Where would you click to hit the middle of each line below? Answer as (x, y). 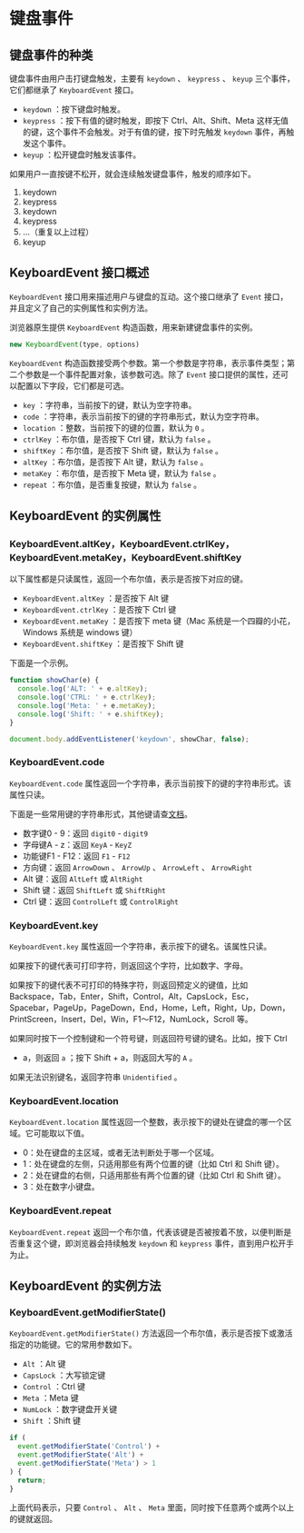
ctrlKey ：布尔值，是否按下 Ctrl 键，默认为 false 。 (119, 439)
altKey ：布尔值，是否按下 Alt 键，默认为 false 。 (115, 462)
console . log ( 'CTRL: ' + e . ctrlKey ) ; (87, 697)
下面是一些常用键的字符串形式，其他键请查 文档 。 (101, 813)
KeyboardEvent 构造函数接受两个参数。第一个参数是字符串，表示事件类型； (148, 363)
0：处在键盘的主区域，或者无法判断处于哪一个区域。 (121, 1153)
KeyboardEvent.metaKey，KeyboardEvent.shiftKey (126, 557)
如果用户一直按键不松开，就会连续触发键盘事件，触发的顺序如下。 (132, 174)
